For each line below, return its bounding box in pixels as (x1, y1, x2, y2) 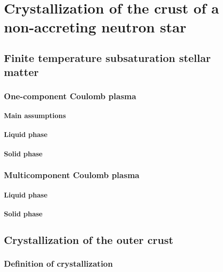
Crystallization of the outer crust (4, 232, 174, 247)
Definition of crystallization (4, 257, 113, 270)
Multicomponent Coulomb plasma (4, 169, 140, 181)
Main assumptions (4, 110, 66, 121)
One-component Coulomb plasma (4, 90, 136, 102)
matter (4, 64, 39, 79)
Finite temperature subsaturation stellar (4, 50, 211, 65)
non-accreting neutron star (4, 17, 187, 37)
